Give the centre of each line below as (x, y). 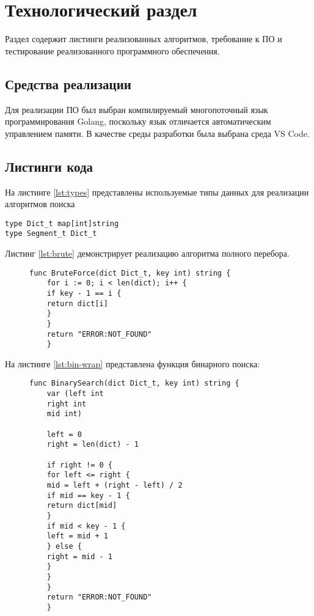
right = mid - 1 (80, 556)
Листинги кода (49, 166)
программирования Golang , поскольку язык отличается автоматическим (138, 121)
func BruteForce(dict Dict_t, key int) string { (130, 273)
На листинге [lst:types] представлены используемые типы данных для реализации (157, 192)
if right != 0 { (80, 465)
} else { (64, 546)
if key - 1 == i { (84, 293)
